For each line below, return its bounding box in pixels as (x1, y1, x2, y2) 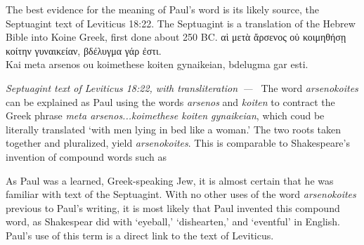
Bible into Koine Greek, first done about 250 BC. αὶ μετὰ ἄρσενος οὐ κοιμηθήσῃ (6, 29, 346, 44)
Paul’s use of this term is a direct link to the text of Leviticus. (6, 227, 274, 242)
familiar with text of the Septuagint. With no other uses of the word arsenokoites (6, 187, 356, 201)
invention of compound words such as (6, 149, 167, 164)
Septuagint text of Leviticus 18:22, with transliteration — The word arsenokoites (6, 80, 358, 95)
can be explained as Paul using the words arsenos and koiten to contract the (6, 94, 335, 109)
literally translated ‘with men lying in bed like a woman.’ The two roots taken (6, 121, 342, 136)
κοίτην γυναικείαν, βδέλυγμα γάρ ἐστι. (6, 43, 162, 58)
